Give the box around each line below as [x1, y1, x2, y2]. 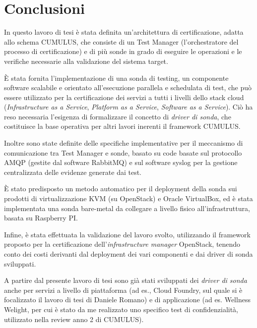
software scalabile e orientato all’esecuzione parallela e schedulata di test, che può [4, 82, 252, 93]
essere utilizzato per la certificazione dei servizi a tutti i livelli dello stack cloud [4, 92, 244, 102]
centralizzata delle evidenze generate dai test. [4, 166, 142, 177]
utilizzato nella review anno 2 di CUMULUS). [4, 314, 144, 324]
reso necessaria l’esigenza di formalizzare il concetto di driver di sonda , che [4, 111, 231, 121]
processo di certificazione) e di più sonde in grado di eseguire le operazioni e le [4, 46, 242, 56]
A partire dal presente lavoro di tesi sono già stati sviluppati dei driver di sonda [4, 275, 247, 285]
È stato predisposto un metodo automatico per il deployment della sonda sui [4, 183, 237, 194]
